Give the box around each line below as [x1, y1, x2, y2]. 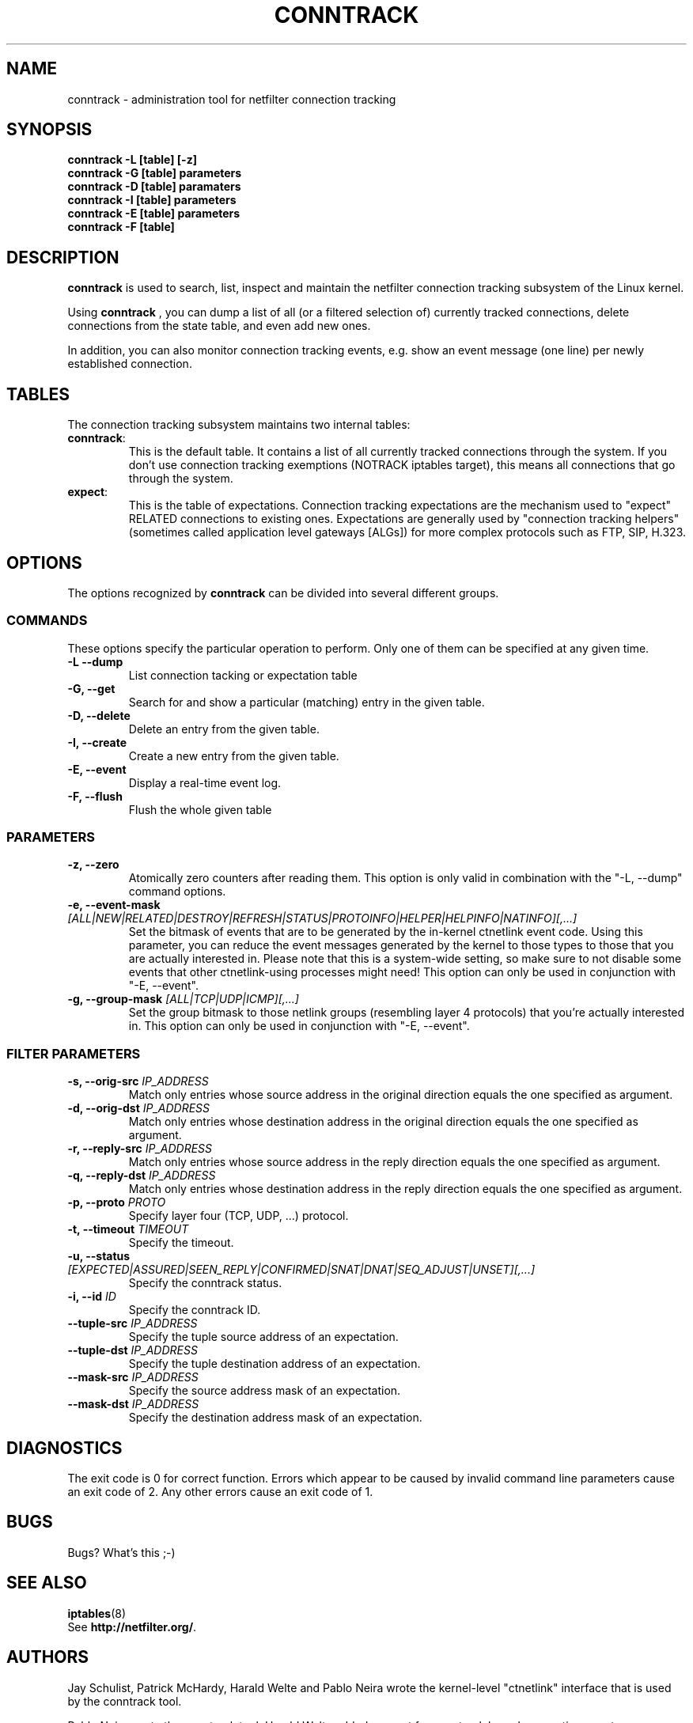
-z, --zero [67, 858, 119, 872]
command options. [128, 884, 226, 899]
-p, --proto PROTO [67, 1195, 166, 1210]
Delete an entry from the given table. [128, 721, 320, 736]
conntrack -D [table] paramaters [67, 180, 241, 194]
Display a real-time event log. [128, 775, 282, 790]
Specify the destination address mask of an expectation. [128, 1411, 422, 1425]
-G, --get [67, 681, 116, 695]
